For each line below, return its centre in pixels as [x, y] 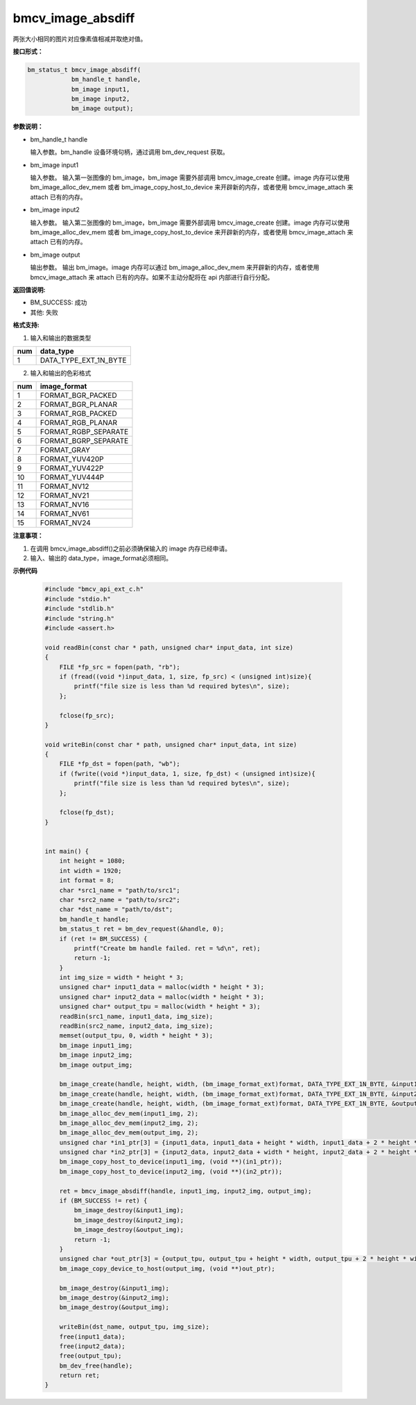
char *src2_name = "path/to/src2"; [120, 899]
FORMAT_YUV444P [72, 477]
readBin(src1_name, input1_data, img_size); [136, 1016]
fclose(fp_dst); [87, 812]
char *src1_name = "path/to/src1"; [120, 890]
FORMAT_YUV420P [72, 459]
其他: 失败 [44, 312]
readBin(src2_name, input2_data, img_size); [136, 1026]
